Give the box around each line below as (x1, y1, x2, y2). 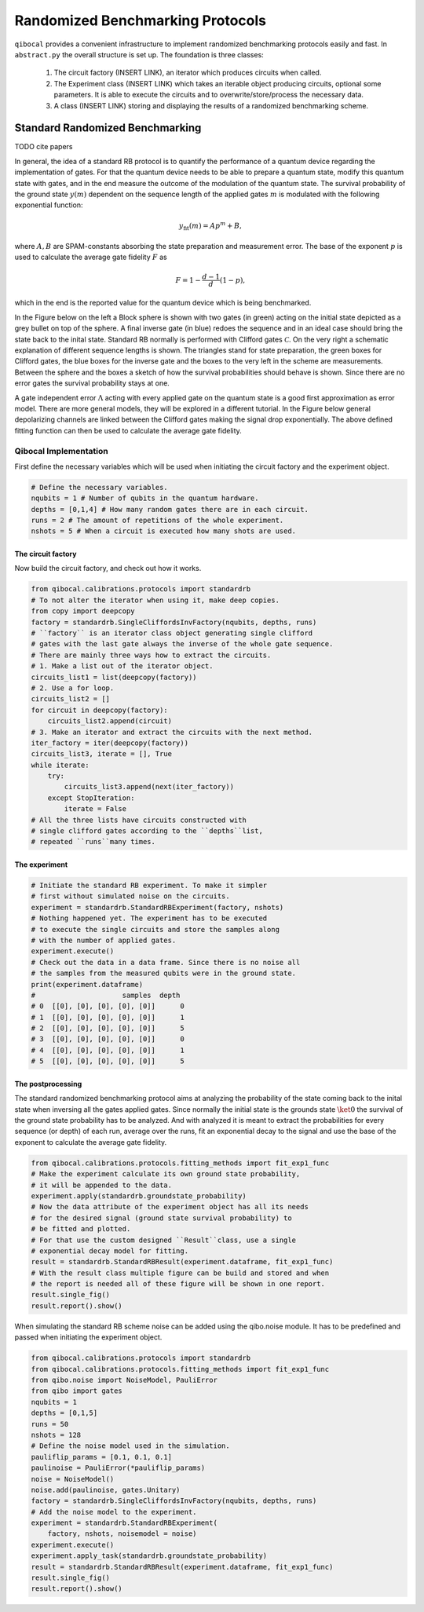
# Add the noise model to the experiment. (31, 1508, 197, 1516)
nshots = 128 (31, 1430, 82, 1439)
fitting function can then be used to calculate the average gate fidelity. (14, 426, 243, 435)
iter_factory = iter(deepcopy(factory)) (31, 738, 188, 748)
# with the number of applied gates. (31, 935, 177, 945)
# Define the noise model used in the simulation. (31, 1442, 231, 1450)
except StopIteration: (47, 793, 135, 802)
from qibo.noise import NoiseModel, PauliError (31, 1375, 217, 1384)
